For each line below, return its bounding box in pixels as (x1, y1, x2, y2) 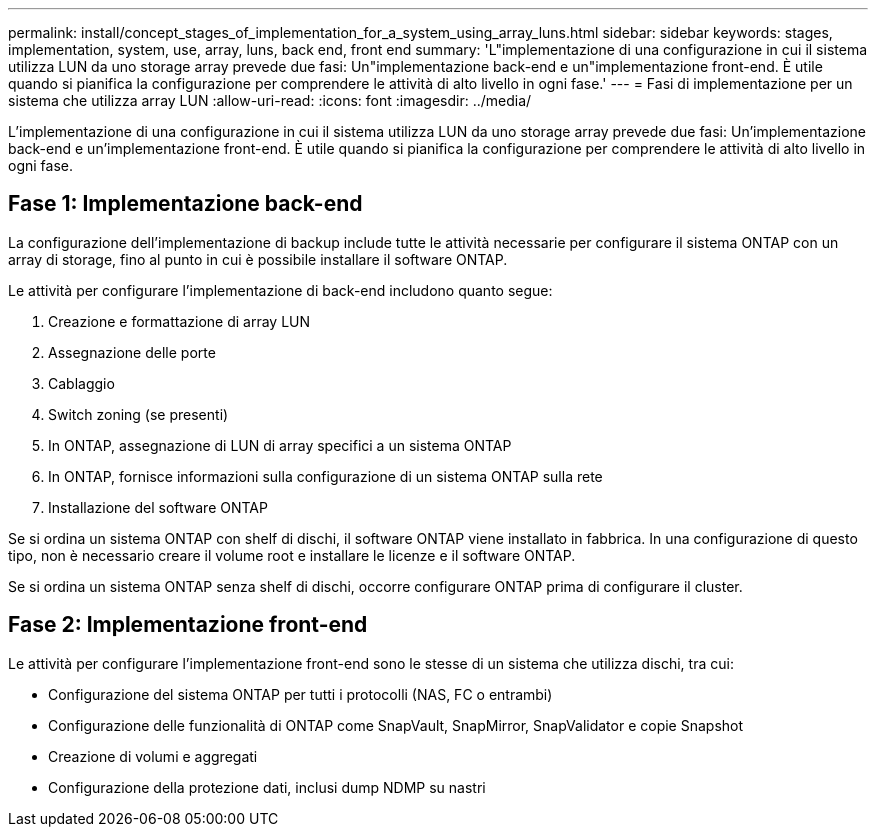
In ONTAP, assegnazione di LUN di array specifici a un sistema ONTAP (48, 436, 512, 454)
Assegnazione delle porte (48, 343, 216, 361)
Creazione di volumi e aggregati (48, 747, 258, 765)
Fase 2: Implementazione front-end (8, 612, 368, 638)
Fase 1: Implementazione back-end (8, 191, 363, 217)
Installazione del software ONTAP (48, 498, 268, 516)
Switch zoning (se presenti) (48, 405, 229, 423)
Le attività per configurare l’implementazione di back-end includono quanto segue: (8, 281, 553, 299)
